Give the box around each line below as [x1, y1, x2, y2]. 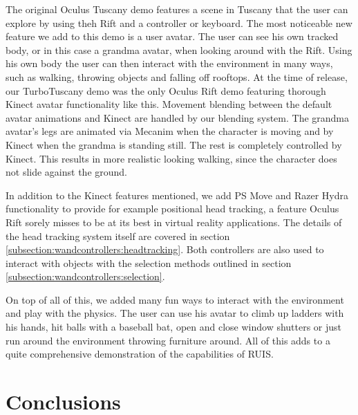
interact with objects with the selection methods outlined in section [6, 255, 292, 270]
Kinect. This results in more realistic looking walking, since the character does [6, 151, 337, 165]
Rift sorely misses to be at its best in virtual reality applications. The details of [6, 214, 342, 229]
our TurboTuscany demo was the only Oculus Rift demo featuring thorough [6, 83, 326, 98]
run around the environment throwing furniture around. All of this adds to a [6, 333, 330, 347]
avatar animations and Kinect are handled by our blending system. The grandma [6, 110, 350, 124]
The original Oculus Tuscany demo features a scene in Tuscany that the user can [6, 2, 348, 16]
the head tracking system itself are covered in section [6, 228, 230, 243]
